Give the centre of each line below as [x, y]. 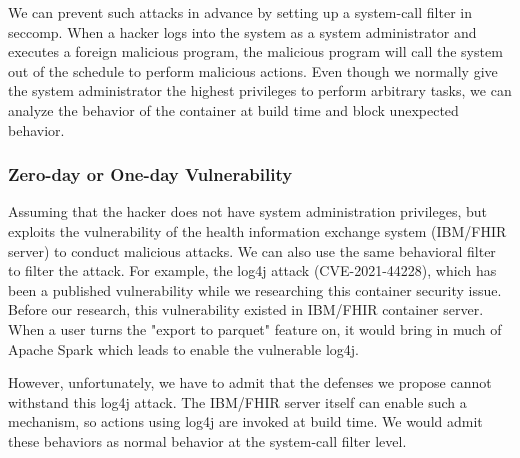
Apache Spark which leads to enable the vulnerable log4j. [183, 348]
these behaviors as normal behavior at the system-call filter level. [207, 440]
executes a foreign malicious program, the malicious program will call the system [255, 51]
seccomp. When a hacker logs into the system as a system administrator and [242, 31]
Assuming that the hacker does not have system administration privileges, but [247, 211]
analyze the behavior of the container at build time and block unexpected [233, 109]
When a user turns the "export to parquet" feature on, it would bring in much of [255, 328]
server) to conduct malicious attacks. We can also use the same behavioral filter [252, 250]
